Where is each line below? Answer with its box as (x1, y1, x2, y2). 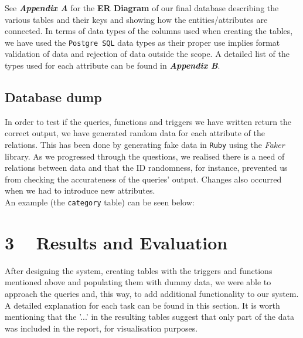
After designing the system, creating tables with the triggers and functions (5, 264, 273, 276)
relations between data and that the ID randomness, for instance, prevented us (5, 161, 288, 174)
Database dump (5, 88, 102, 106)
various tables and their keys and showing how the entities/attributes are (5, 13, 268, 25)
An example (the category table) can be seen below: (5, 196, 195, 208)
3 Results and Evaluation (5, 230, 228, 254)
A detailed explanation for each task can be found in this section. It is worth (5, 299, 280, 311)
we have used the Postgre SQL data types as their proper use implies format (5, 36, 280, 48)
